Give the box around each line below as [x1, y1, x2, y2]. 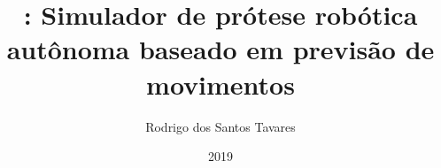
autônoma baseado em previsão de [6, 31, 435, 67]
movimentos [146, 65, 295, 102]
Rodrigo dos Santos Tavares [145, 117, 296, 135]
